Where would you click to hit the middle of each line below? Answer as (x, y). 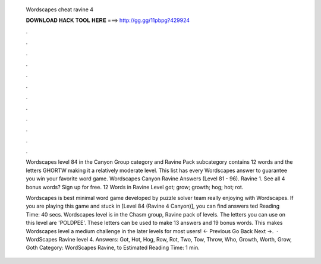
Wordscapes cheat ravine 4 (60, 9)
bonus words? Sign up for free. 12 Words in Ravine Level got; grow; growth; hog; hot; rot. (135, 187)
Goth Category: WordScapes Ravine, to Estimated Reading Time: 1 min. (113, 248)
